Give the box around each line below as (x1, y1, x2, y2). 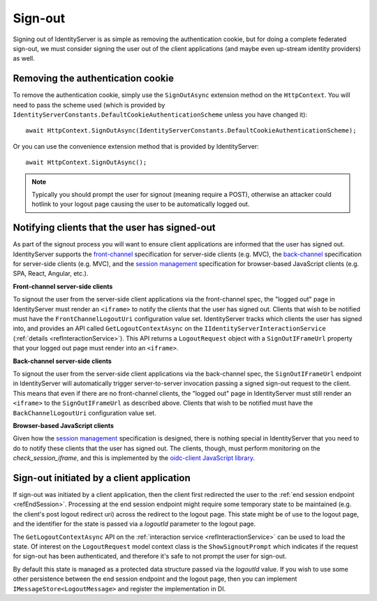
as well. (13, 54, 35, 63)
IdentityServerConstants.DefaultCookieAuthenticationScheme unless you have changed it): (13, 110, 307, 119)
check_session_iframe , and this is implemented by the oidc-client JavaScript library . (13, 454, 255, 462)
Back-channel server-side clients (13, 357, 112, 365)
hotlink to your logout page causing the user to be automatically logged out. (31, 200, 250, 209)
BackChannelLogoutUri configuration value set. (13, 408, 156, 417)
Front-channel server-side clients (13, 282, 113, 290)
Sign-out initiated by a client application (13, 472, 191, 484)
